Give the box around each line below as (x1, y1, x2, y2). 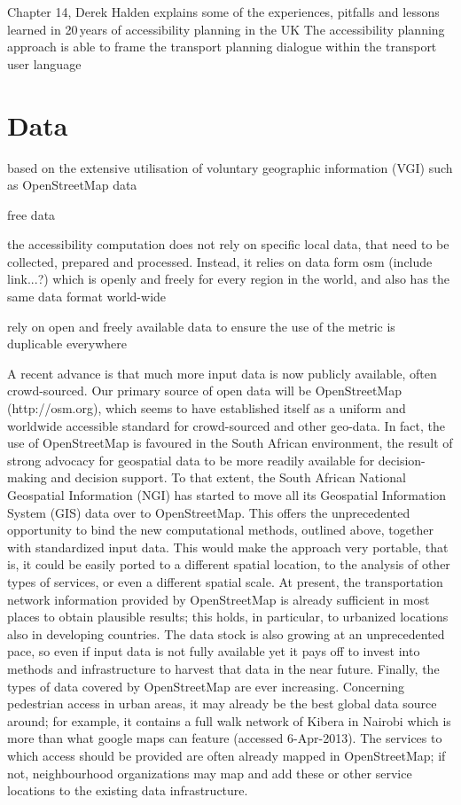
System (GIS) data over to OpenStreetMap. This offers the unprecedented (7, 503, 410, 521)
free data (7, 205, 56, 223)
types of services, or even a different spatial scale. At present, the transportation (7, 572, 443, 590)
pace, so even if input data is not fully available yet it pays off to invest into (7, 642, 420, 660)
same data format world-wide (7, 287, 167, 306)
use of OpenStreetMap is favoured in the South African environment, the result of (7, 434, 453, 452)
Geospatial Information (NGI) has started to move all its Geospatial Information (7, 486, 447, 504)
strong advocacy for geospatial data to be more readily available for (7, 450, 375, 469)
